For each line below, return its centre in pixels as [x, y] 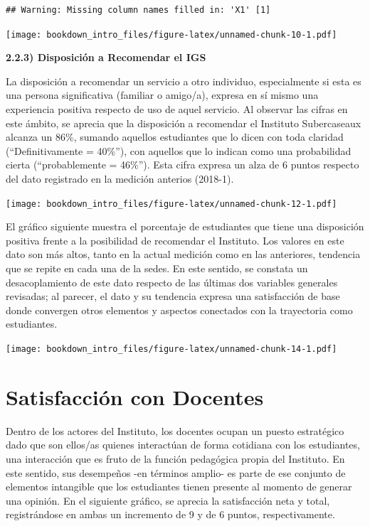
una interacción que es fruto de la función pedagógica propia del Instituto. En [175, 458]
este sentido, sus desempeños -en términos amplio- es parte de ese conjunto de [176, 472]
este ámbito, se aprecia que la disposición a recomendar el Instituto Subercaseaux [184, 123]
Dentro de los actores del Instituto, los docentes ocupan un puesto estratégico [175, 430]
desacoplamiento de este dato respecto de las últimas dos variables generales [172, 282]
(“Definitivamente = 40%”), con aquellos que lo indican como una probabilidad [179, 150]
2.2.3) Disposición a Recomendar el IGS [106, 57]
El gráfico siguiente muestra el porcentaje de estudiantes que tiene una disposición [185, 226]
